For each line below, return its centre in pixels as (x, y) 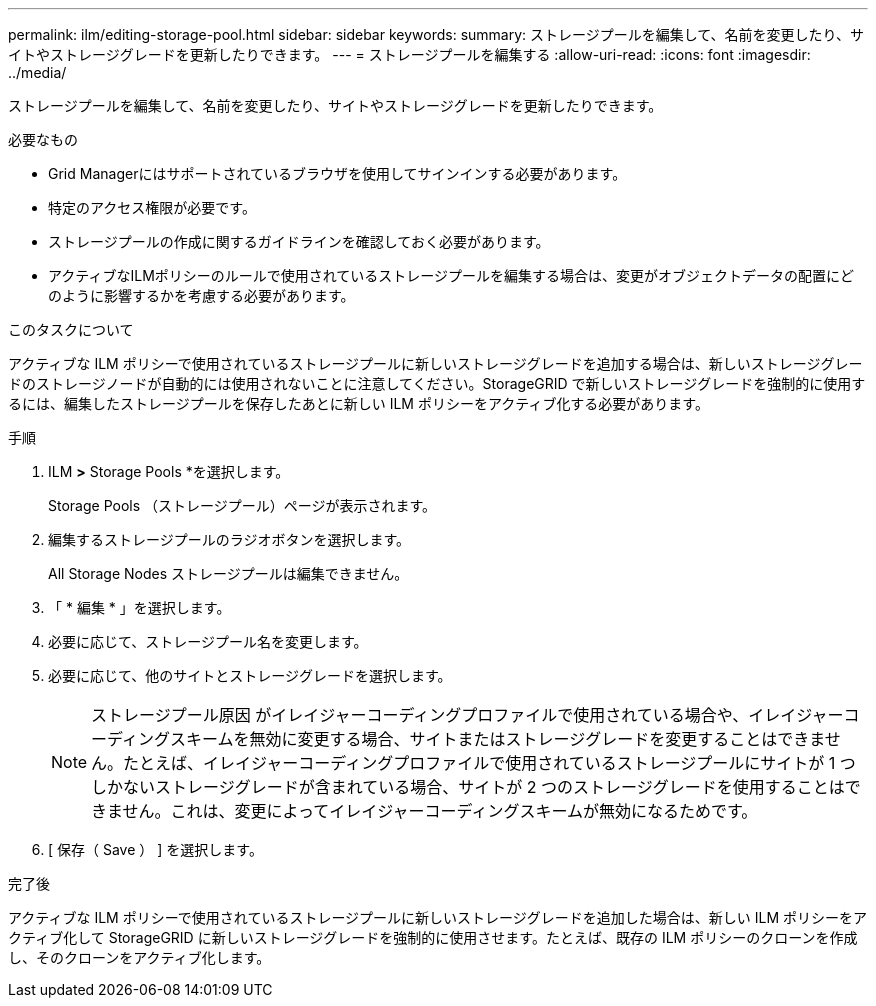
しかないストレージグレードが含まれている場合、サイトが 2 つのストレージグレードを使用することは (468, 787)
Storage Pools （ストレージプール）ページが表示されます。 (242, 505)
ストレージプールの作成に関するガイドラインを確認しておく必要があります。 (299, 241)
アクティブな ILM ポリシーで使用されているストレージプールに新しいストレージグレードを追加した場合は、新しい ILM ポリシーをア (438, 917)
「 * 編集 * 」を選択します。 (139, 607)
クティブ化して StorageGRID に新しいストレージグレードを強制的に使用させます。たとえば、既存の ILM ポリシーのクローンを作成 (433, 937)
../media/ (37, 72)
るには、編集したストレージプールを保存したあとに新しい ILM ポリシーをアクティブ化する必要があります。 (358, 403)
